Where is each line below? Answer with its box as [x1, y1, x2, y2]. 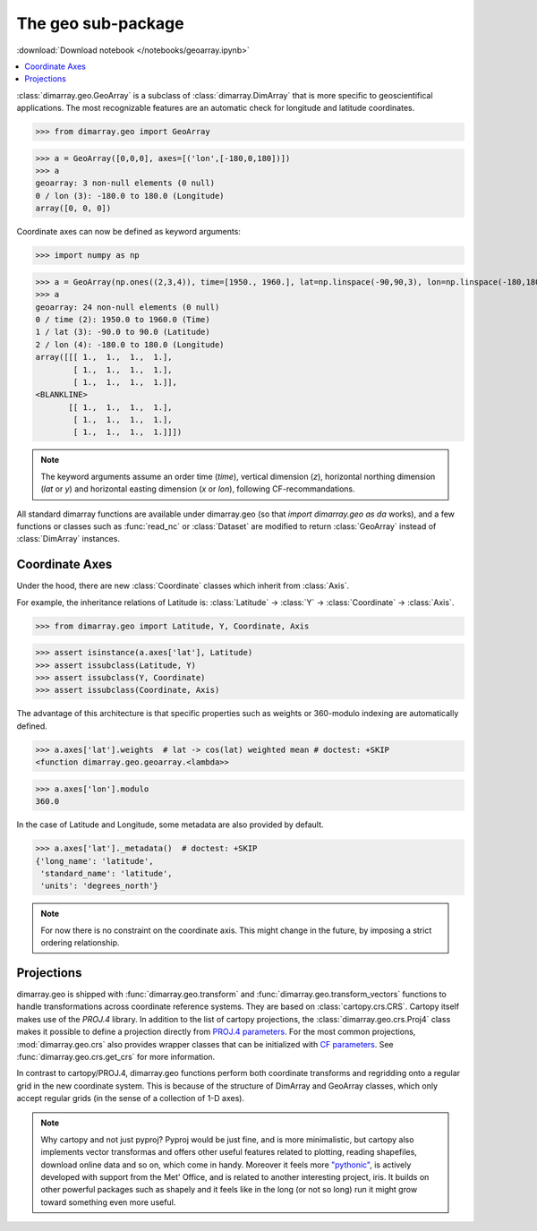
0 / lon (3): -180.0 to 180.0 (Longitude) [35, 191, 225, 201]
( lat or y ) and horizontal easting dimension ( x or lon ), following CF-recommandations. [40, 483, 355, 494]
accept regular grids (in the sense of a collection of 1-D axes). [16, 1093, 245, 1104]
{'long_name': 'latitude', [35, 856, 154, 866]
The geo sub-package [16, 13, 184, 33]
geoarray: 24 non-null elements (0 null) [35, 302, 220, 312]
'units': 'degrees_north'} [40, 881, 158, 891]
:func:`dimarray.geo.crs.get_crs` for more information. [16, 1051, 216, 1062]
